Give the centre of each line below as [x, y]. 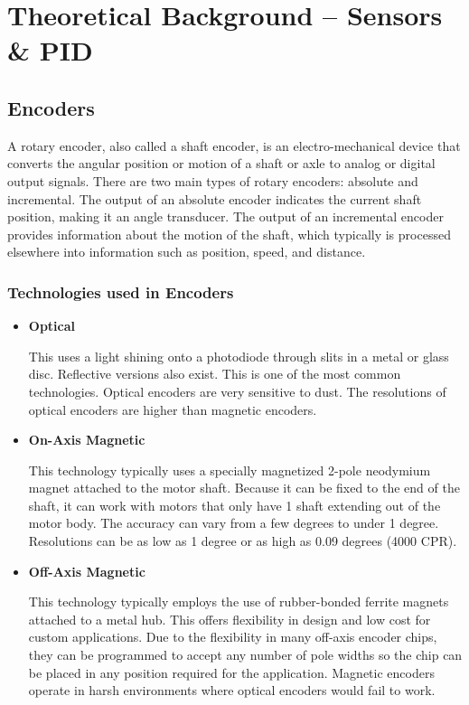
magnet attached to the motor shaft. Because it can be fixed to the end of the [244, 488]
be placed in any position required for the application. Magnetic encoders [231, 672]
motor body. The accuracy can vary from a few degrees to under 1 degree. [234, 523]
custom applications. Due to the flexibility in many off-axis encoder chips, [233, 637]
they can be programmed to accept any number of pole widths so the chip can [245, 655]
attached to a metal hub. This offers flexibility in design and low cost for [230, 619]
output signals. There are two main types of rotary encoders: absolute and [213, 180]
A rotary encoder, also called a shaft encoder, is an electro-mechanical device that [234, 145]
